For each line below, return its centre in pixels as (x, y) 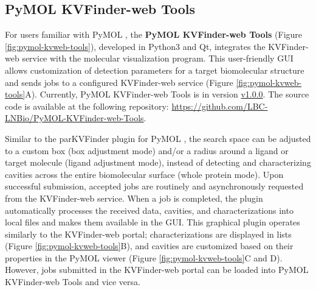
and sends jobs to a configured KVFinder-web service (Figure (119, 82)
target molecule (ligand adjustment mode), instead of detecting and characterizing (158, 162)
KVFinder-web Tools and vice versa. (73, 282)
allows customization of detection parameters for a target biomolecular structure (155, 70)
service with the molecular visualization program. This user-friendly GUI (158, 58)
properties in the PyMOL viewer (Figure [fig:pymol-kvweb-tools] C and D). (144, 257)
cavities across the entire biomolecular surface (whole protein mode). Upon (144, 174)
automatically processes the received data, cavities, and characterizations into (149, 210)
